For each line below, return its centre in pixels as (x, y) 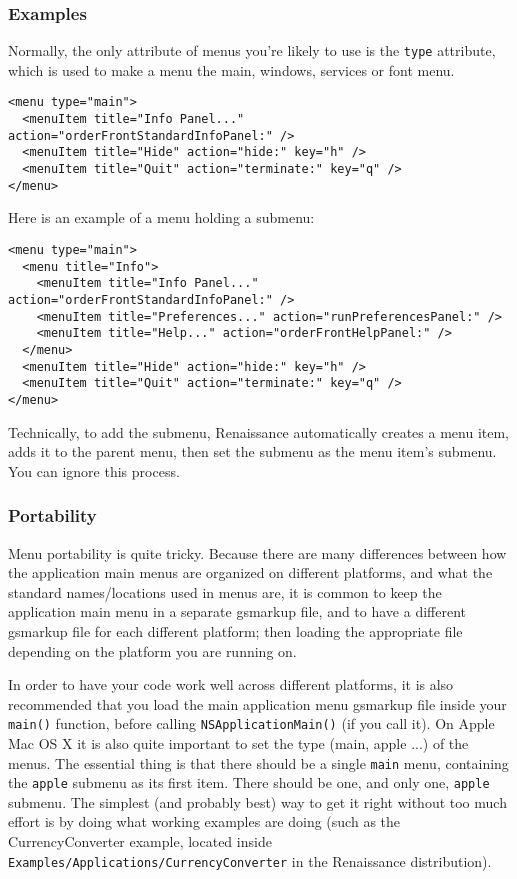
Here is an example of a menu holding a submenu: (161, 217)
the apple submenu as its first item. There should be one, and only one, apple (249, 782)
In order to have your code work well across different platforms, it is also (231, 684)
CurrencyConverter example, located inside (140, 841)
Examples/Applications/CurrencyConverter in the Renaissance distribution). (250, 860)
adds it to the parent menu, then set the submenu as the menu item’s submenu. (252, 451)
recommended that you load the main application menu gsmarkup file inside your (257, 703)
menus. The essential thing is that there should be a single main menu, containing (258, 762)
